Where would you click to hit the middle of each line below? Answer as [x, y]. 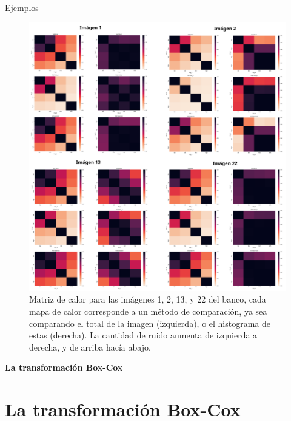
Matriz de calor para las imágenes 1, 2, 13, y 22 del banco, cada [148, 299]
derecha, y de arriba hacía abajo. [90, 347]
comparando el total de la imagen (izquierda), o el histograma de [150, 323]
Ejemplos [22, 7]
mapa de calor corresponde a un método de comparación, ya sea [148, 311]
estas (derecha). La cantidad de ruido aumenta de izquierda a [143, 335]
